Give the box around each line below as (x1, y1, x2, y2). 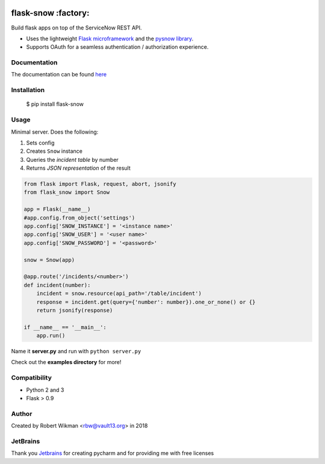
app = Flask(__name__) (23, 206, 91, 213)
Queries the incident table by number (26, 156, 119, 163)
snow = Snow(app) (23, 256, 75, 263)
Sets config (26, 139, 55, 146)
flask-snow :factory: (11, 8, 90, 18)
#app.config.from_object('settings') (23, 214, 135, 221)
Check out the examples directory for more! (11, 359, 122, 366)
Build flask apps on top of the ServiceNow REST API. (11, 24, 142, 31)
